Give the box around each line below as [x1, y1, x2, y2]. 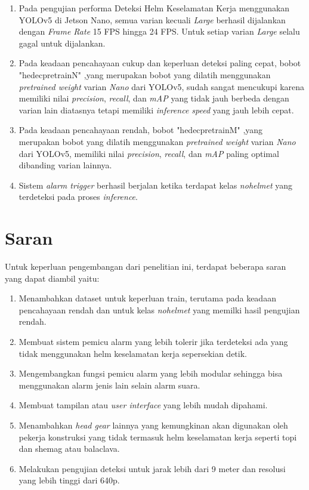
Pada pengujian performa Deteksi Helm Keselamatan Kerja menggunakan [18, 2, 290, 14]
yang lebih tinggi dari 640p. [18, 474, 120, 486]
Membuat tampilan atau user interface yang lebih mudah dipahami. [18, 399, 268, 411]
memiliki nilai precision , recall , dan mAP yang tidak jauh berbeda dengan [18, 92, 289, 104]
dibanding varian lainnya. [18, 159, 112, 171]
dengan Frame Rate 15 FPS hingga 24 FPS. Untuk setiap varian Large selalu [18, 25, 300, 38]
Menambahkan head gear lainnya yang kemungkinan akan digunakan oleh [18, 418, 288, 431]
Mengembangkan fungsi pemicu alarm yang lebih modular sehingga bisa [18, 367, 283, 380]
